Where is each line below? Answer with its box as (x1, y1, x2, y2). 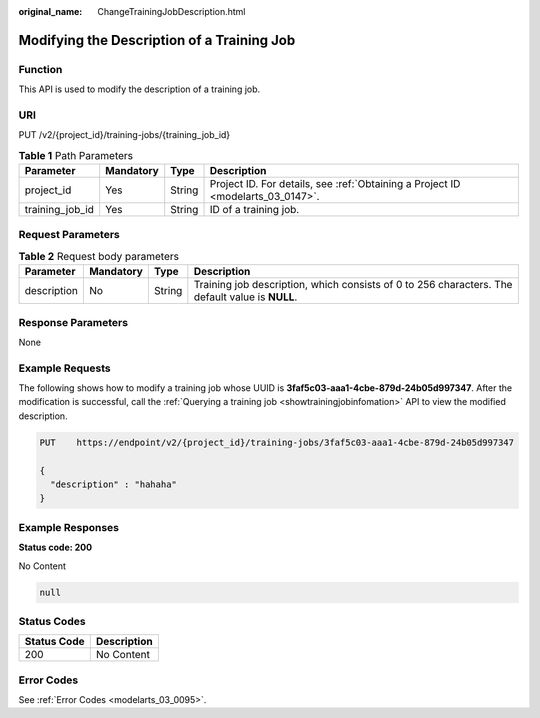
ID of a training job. (209, 203, 300, 217)
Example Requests (18, 361, 111, 375)
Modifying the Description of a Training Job (18, 31, 296, 49)
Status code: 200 (18, 541, 93, 554)
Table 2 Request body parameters (18, 250, 180, 263)
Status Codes (18, 614, 86, 628)
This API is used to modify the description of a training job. (18, 83, 261, 95)
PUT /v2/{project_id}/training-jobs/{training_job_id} (18, 129, 231, 141)
